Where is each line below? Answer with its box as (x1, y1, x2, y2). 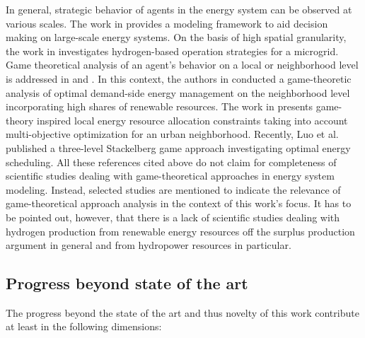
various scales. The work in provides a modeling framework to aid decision (6, 16, 328, 30)
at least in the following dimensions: (6, 319, 162, 334)
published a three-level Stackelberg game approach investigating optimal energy (6, 140, 351, 155)
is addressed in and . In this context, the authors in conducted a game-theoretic (6, 71, 352, 86)
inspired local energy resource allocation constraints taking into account (36, 112, 348, 127)
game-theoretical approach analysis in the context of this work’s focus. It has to (6, 196, 352, 211)
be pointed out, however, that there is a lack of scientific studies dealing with (6, 209, 340, 224)
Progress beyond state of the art (6, 272, 248, 294)
